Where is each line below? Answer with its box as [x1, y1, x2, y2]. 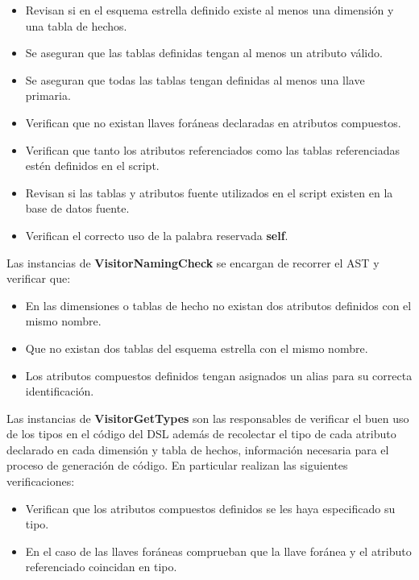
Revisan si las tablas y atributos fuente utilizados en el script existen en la [25, 184, 393, 201]
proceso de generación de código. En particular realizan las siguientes [6, 457, 348, 474]
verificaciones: [6, 473, 75, 490]
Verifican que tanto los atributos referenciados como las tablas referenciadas [25, 141, 400, 158]
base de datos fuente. [25, 200, 130, 217]
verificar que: [6, 270, 71, 287]
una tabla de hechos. [25, 17, 127, 34]
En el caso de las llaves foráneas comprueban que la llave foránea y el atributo [25, 542, 412, 559]
